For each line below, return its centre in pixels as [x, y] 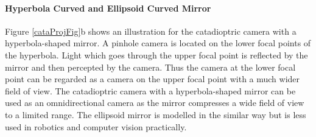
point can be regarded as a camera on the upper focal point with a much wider [153, 79]
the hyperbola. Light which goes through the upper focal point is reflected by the [156, 54]
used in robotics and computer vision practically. [96, 126]
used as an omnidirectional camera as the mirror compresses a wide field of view [155, 103]
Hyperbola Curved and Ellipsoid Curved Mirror [108, 8]
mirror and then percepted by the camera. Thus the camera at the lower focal [150, 67]
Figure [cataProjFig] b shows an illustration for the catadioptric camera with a [151, 31]
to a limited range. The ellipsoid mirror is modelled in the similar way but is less [156, 114]
